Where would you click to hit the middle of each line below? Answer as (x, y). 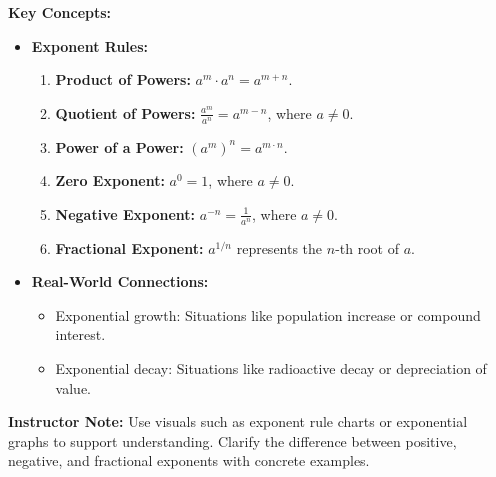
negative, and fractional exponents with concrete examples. (189, 460)
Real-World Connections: (120, 281)
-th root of (367, 247)
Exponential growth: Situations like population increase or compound (268, 314)
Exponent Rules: (90, 45)
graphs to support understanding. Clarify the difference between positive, (232, 440)
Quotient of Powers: (125, 112)
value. (73, 387)
